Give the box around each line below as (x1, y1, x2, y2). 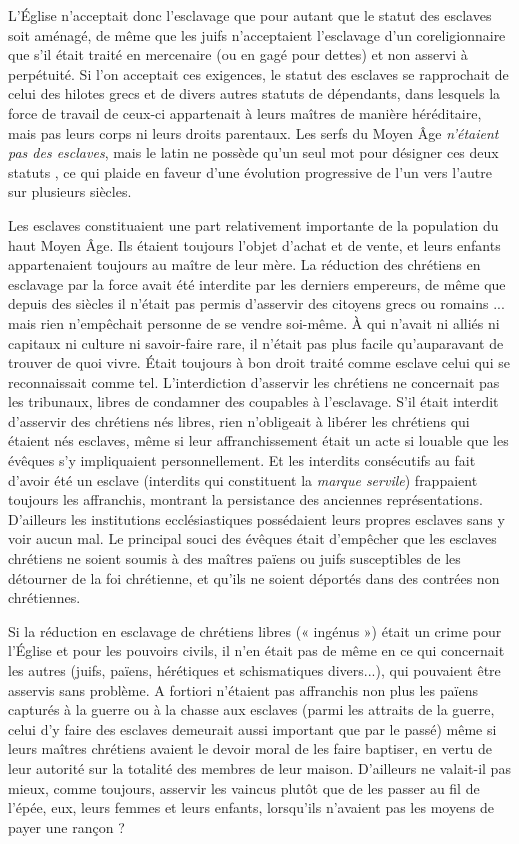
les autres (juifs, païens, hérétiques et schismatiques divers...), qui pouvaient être (8, 660, 501, 680)
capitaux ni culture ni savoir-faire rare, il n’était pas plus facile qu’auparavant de (8, 332, 504, 353)
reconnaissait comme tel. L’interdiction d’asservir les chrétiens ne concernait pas (8, 371, 500, 392)
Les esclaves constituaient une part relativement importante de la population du (8, 214, 499, 235)
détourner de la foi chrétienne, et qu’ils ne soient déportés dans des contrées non (8, 567, 500, 588)
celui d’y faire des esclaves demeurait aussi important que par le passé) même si (8, 718, 497, 739)
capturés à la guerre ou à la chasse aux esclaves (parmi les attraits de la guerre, (8, 699, 495, 720)
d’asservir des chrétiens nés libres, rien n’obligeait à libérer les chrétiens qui (8, 410, 470, 431)
